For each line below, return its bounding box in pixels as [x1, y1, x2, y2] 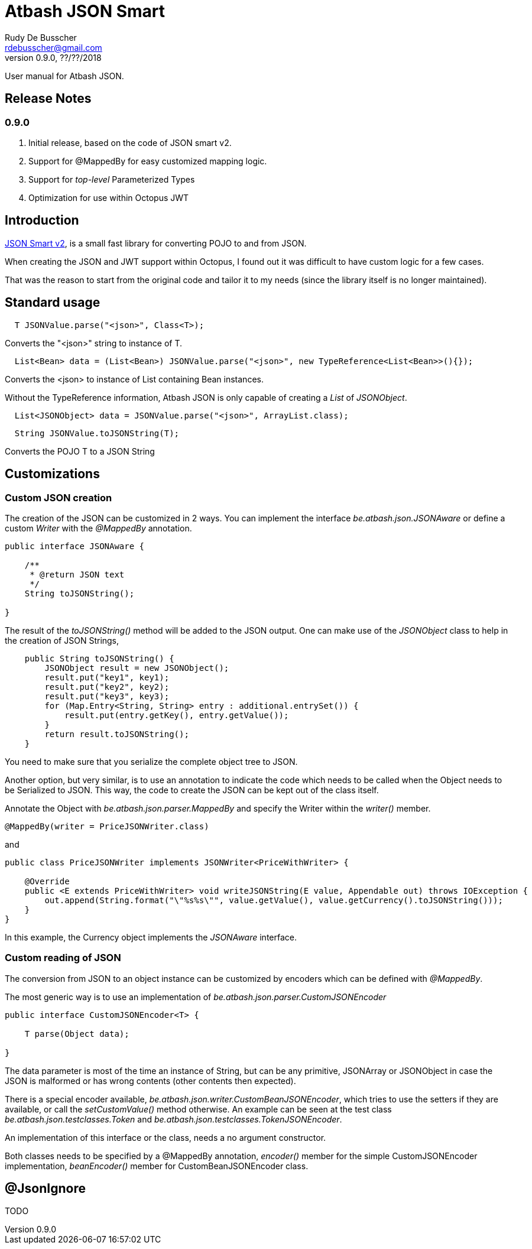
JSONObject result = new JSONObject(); [44, 663, 229, 673]
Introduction [5, 213, 79, 228]
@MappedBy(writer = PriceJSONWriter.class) [5, 821, 209, 831]
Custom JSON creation [5, 491, 112, 504]
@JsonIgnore [5, 1181, 86, 1196]
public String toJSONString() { [24, 653, 174, 663]
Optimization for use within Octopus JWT [28, 192, 189, 203]
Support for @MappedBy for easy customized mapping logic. [28, 155, 267, 166]
